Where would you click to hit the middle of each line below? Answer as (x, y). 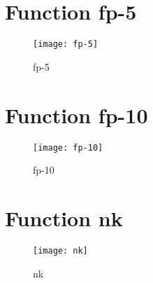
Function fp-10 (76, 115)
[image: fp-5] (66, 44)
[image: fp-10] (68, 147)
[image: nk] (60, 250)
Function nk (64, 218)
